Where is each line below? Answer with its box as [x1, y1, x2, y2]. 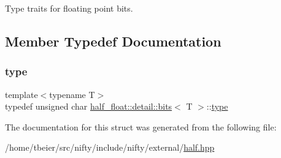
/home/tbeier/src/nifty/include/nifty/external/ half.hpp [5, 141, 215, 154]
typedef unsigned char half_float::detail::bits [5, 100, 172, 113]
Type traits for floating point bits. [5, 2, 133, 14]
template [5, 88, 38, 100]
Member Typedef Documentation [5, 31, 221, 50]
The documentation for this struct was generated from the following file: [5, 120, 277, 133]
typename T [49, 88, 95, 100]
